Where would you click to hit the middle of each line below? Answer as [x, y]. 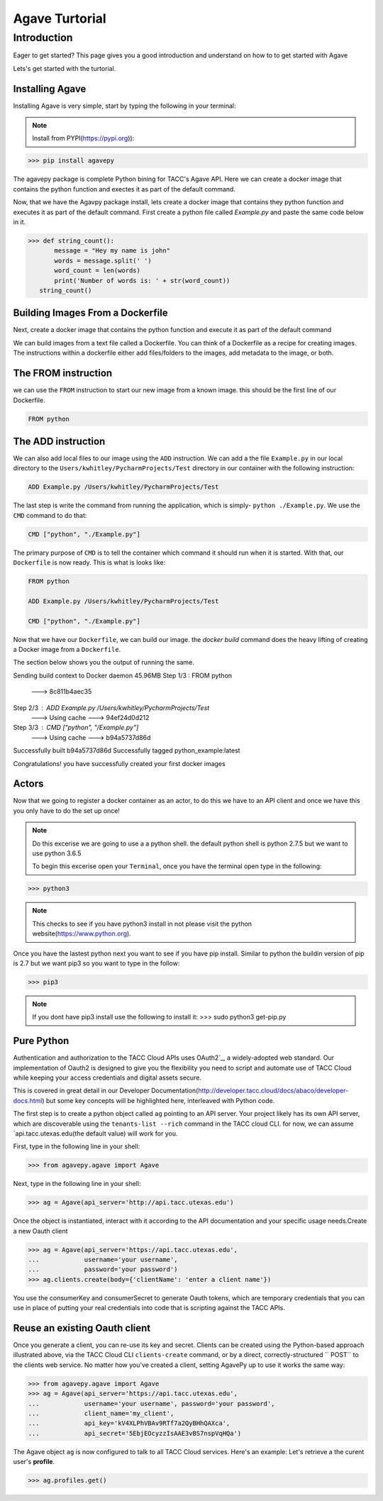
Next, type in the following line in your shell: [77, 1184]
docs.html [28, 1100]
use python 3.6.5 [57, 853]
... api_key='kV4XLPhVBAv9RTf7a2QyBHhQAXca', [129, 1423]
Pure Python [41, 1041]
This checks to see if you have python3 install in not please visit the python [142, 924]
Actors [28, 784]
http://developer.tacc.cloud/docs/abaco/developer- [273, 1091]
